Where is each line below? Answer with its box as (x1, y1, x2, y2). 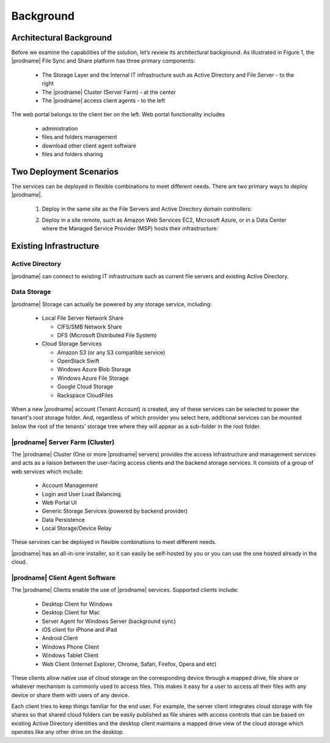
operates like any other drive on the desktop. (11, 728, 125, 736)
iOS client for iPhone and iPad (42, 625, 117, 633)
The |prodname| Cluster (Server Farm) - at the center (42, 88, 177, 96)
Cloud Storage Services (42, 340, 102, 347)
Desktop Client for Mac (42, 609, 100, 616)
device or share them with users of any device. (11, 691, 130, 698)
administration (42, 124, 78, 132)
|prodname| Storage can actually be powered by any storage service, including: (11, 300, 212, 307)
